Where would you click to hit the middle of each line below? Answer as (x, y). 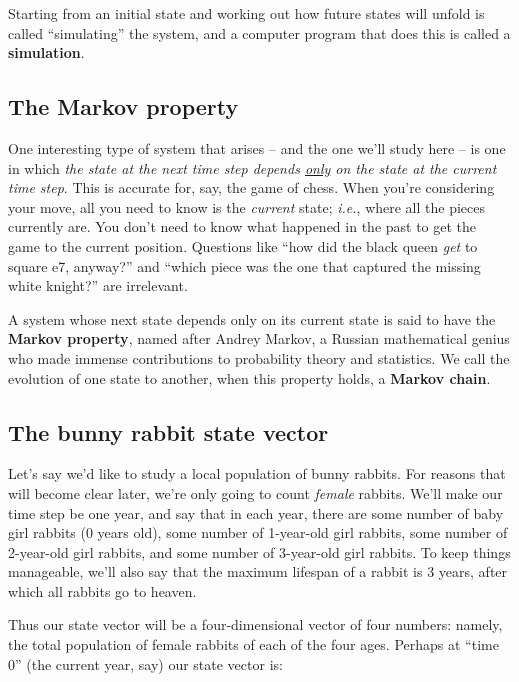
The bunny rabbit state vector (168, 431)
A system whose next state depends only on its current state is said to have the (252, 318)
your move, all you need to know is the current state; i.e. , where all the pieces (247, 206)
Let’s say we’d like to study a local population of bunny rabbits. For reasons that (257, 473)
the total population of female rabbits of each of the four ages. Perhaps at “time (253, 644)
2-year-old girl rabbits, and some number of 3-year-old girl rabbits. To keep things (259, 551)
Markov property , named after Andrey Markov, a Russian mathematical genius (259, 338)
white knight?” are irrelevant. (98, 285)
